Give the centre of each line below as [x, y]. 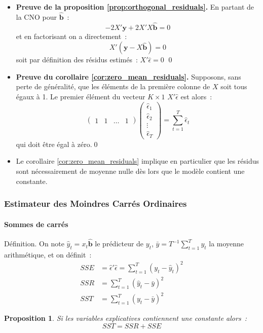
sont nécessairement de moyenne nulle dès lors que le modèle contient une [130, 171]
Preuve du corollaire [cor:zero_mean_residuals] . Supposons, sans [128, 76]
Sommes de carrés [36, 224]
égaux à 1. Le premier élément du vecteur [81, 96]
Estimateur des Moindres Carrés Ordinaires [96, 203]
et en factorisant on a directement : [71, 36]
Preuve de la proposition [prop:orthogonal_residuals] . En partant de [135, 7]
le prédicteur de [119, 244]
